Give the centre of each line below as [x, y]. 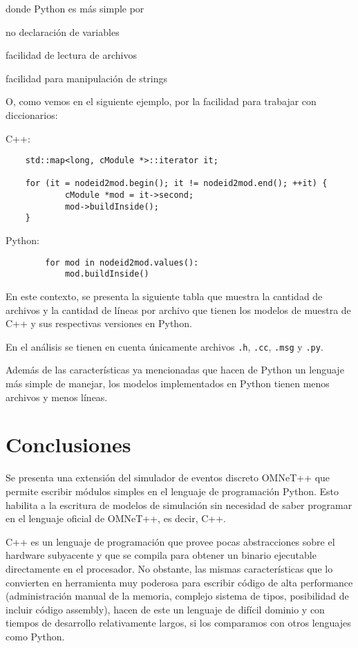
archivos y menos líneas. [57, 397]
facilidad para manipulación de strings [86, 78]
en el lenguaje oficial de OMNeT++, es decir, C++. [116, 518]
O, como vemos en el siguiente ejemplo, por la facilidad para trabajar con [161, 101]
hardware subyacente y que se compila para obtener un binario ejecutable [161, 555]
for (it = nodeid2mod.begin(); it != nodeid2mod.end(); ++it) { [176, 184]
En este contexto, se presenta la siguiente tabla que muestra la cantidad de [164, 296]
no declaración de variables [63, 31]
